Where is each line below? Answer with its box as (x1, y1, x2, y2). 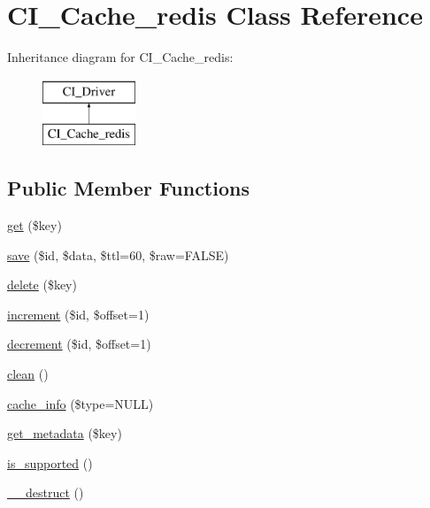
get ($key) (7, 216, 62, 235)
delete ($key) (7, 275, 77, 294)
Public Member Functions (7, 174, 250, 202)
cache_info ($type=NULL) (7, 394, 154, 412)
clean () (7, 365, 49, 383)
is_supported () (7, 453, 93, 472)
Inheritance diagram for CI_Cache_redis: (7, 48, 234, 66)
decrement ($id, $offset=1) (7, 335, 151, 353)
